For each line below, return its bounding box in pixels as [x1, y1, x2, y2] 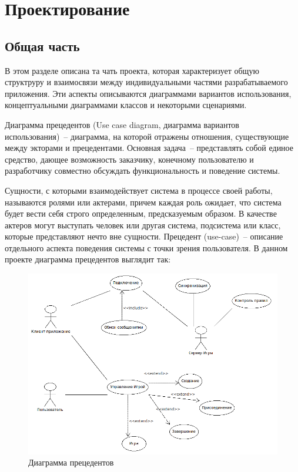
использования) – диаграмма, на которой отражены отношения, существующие [5, 130, 289, 142]
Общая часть [5, 36, 80, 55]
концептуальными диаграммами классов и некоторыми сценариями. [5, 99, 247, 111]
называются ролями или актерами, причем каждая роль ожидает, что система [5, 195, 282, 208]
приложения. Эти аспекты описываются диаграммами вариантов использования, [5, 87, 292, 99]
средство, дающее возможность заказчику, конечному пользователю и [5, 153, 254, 165]
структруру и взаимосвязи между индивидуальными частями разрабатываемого [5, 76, 288, 88]
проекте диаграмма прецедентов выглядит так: [5, 253, 171, 265]
